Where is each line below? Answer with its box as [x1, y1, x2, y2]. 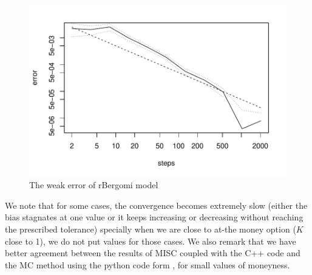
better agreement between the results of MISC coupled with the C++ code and [5, 246, 300, 259]
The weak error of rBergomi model [29, 178, 158, 191]
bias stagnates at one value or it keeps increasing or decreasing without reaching [5, 211, 304, 223]
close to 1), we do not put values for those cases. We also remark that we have [5, 234, 296, 247]
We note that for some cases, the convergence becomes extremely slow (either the [5, 199, 308, 211]
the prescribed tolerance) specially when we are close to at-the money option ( [5, 223, 296, 236]
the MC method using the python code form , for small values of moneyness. [5, 258, 290, 271]
